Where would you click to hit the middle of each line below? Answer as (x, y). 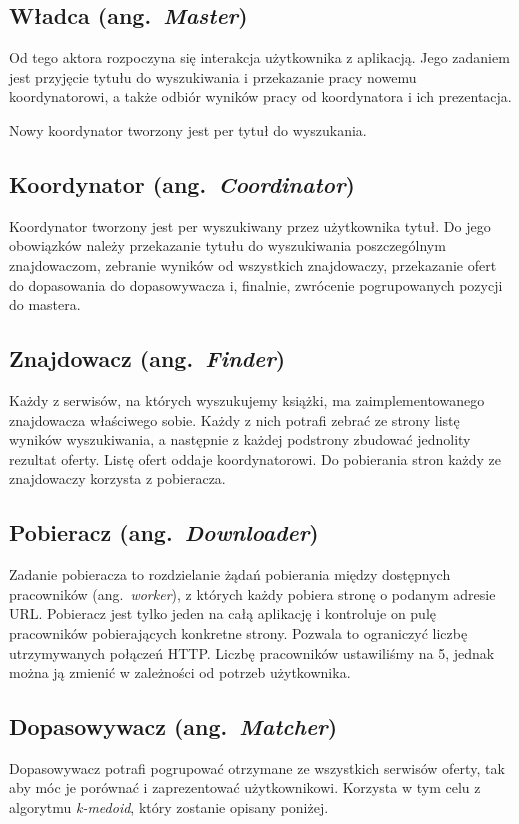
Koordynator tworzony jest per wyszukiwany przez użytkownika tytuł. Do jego (250, 225)
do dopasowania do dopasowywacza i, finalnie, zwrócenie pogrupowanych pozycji (256, 284)
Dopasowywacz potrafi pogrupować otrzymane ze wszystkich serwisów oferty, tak (257, 767)
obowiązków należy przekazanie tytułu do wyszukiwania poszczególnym (227, 245)
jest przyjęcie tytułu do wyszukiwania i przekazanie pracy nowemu (213, 76)
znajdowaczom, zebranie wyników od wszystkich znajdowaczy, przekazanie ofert (253, 264)
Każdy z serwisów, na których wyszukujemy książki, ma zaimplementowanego (247, 399)
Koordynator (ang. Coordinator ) (182, 183)
